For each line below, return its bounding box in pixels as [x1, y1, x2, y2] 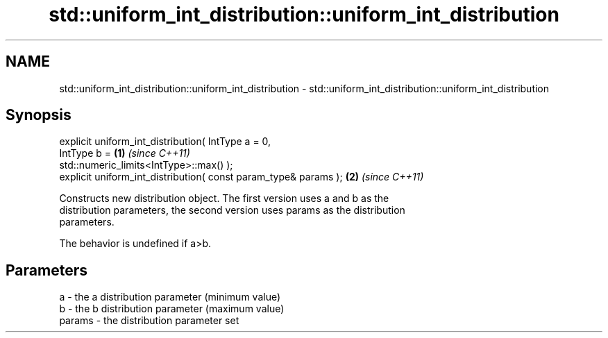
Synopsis [6, 106, 71, 124]
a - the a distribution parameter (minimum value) [59, 291, 281, 303]
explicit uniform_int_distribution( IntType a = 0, [59, 135, 271, 148]
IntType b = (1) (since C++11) [59, 147, 190, 160]
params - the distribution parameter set [59, 314, 239, 327]
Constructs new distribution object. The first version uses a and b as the [59, 192, 389, 205]
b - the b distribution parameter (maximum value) [59, 303, 285, 315]
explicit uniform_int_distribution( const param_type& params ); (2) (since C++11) [59, 171, 424, 183]
